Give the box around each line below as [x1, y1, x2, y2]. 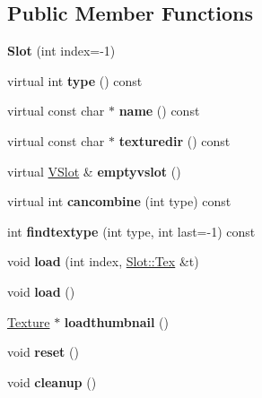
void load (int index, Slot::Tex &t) [7, 252, 199, 271]
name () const [118, 101, 200, 120]
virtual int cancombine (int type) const [7, 192, 231, 211]
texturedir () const [118, 131, 231, 150]
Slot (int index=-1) [7, 41, 116, 60]
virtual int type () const [7, 71, 143, 90]
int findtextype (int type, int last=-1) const [7, 221, 256, 240]
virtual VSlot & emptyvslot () [7, 161, 181, 180]
